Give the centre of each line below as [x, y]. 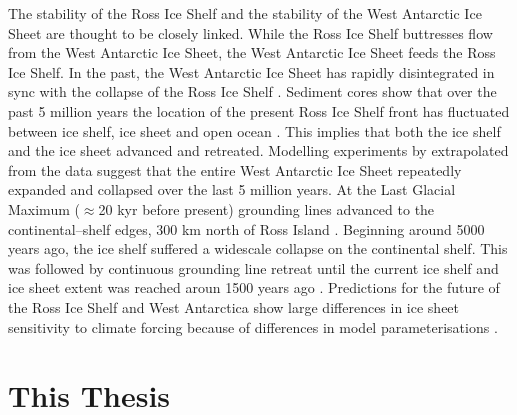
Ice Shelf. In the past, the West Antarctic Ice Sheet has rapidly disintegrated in [251, 71]
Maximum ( [44, 208]
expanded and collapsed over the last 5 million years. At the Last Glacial [232, 189]
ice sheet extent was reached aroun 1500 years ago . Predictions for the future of [254, 287]
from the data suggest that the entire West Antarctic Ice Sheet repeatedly [235, 169]
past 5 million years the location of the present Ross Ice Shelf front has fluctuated [259, 110]
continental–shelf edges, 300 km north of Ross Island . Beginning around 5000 [246, 228]
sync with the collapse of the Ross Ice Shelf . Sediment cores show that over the [252, 91]
